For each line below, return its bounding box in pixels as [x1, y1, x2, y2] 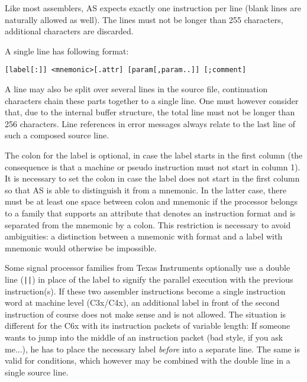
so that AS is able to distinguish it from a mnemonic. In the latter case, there [5, 183, 287, 196]
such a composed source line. [5, 129, 109, 141]
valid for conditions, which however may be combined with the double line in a [5, 354, 290, 367]
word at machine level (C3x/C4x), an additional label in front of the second [5, 296, 280, 309]
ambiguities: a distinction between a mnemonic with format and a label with [5, 230, 283, 242]
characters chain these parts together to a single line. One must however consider [5, 94, 299, 106]
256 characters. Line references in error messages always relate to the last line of [5, 117, 295, 130]
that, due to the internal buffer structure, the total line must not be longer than [5, 106, 295, 118]
